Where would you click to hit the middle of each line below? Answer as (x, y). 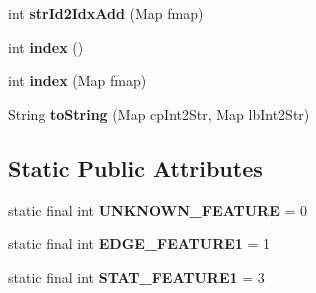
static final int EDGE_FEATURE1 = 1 (139, 243)
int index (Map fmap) (77, 80)
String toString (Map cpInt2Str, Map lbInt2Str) (159, 113)
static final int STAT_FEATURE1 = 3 (136, 276)
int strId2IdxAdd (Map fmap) (106, 13)
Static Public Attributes (135, 167)
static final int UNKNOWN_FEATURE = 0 (157, 209)
